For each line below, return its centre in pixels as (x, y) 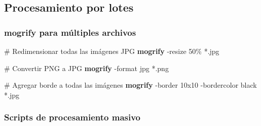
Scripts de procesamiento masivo (72, 117)
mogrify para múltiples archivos (70, 32)
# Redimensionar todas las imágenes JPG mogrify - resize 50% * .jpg (112, 51)
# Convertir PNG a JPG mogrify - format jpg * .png (86, 68)
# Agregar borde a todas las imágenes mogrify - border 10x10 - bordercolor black (130, 85)
